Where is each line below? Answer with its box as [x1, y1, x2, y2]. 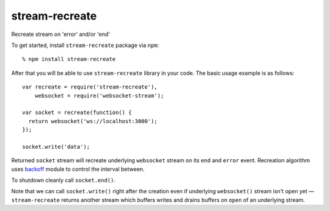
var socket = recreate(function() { [22, 109, 132, 116]
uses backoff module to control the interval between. [11, 165, 145, 173]
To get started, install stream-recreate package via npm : [11, 41, 159, 49]
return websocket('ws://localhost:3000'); [28, 118, 158, 124]
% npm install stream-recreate [22, 55, 116, 63]
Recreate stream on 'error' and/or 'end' [11, 30, 110, 38]
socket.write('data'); [22, 143, 90, 150]
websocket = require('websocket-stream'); [34, 92, 164, 99]
